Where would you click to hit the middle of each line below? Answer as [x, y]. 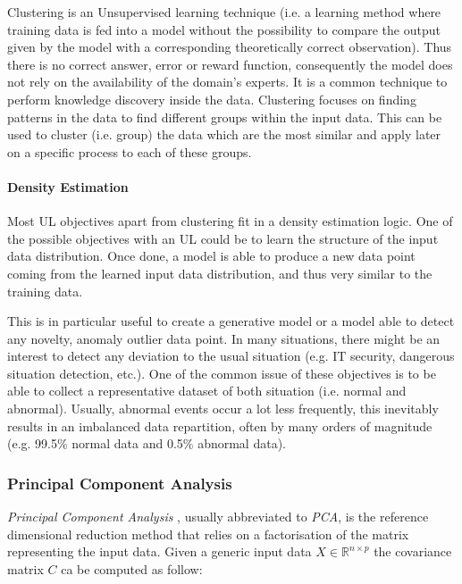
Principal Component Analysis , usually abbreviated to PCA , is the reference [218, 517]
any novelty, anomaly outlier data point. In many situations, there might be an [224, 338]
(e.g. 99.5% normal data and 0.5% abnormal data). [147, 443]
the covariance [413, 551]
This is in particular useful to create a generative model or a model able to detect [231, 321]
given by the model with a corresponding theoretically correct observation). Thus [230, 47]
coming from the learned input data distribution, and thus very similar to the [220, 273]
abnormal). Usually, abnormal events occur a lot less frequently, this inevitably [223, 409]
